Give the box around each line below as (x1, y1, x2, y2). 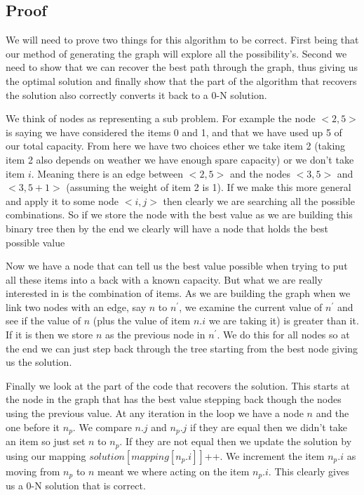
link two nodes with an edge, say (6, 299, 147, 314)
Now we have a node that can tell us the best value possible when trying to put (6, 258, 348, 273)
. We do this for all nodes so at (217, 327, 350, 342)
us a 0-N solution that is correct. (6, 478, 146, 492)
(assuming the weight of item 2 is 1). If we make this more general (66, 180, 351, 194)
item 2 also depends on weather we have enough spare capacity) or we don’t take (6, 152, 354, 166)
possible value (6, 235, 65, 249)
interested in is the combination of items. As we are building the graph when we (6, 286, 351, 301)
